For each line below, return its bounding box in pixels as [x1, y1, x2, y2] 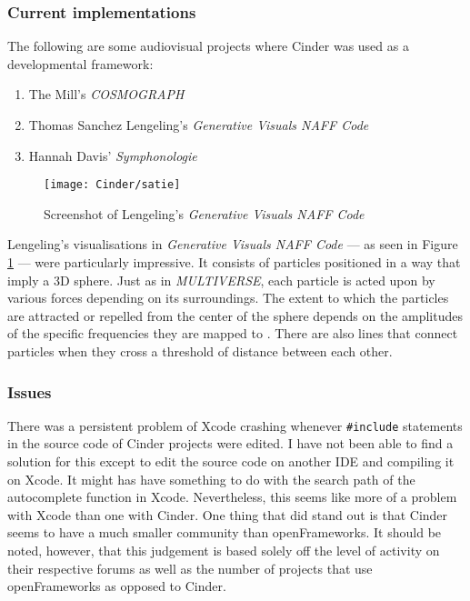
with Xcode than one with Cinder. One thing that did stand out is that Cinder [7, 505, 448, 524]
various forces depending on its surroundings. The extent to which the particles [7, 288, 449, 307]
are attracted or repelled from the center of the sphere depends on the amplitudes [7, 306, 463, 325]
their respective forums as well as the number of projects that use [7, 558, 373, 577]
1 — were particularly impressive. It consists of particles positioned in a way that [7, 253, 461, 272]
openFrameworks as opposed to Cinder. [7, 576, 226, 596]
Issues [7, 380, 52, 403]
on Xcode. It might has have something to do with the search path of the [7, 469, 415, 488]
